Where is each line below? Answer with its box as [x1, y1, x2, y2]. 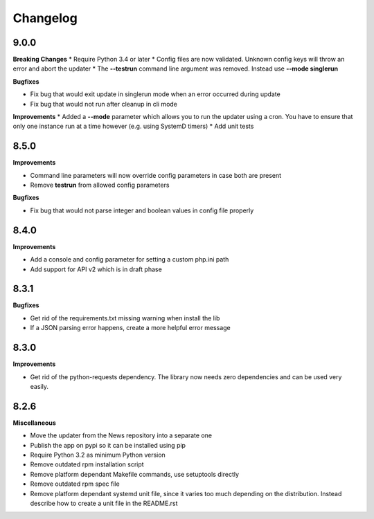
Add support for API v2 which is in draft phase [30, 265, 162, 273]
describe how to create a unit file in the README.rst [30, 499, 178, 507]
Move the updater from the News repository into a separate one [30, 431, 213, 439]
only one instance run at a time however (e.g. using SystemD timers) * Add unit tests [12, 122, 254, 131]
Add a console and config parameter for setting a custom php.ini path [30, 255, 229, 264]
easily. [30, 382, 48, 390]
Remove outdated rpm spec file [30, 480, 121, 488]
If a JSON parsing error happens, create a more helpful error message [30, 324, 231, 332]
